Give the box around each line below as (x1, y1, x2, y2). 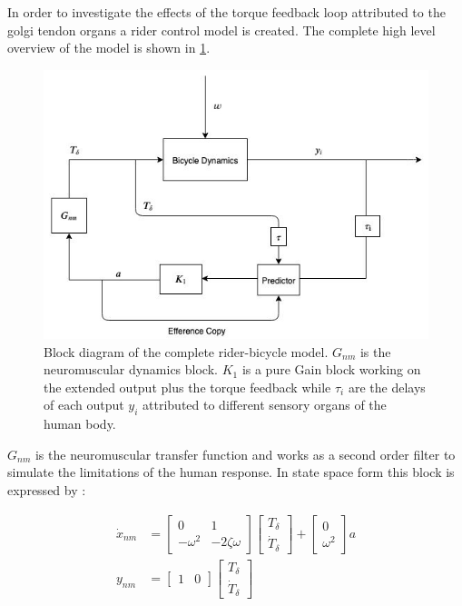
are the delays (348, 377, 426, 396)
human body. (44, 414, 116, 433)
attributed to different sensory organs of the (143, 395, 387, 414)
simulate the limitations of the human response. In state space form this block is (7, 462, 455, 482)
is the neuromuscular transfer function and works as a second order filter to (34, 444, 456, 463)
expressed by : (7, 480, 86, 499)
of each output (44, 395, 124, 414)
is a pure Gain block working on (241, 360, 421, 379)
